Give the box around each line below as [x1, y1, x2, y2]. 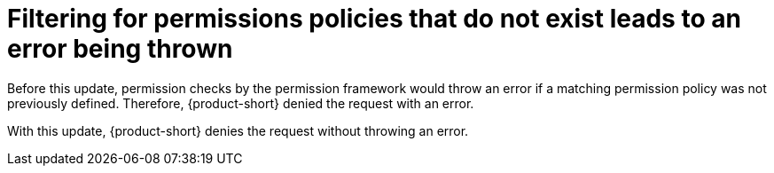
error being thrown [7, 34, 233, 64]
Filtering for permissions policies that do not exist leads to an [7, 4, 741, 34]
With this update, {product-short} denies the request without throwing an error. [7, 122, 469, 138]
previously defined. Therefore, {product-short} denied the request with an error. [7, 95, 474, 111]
